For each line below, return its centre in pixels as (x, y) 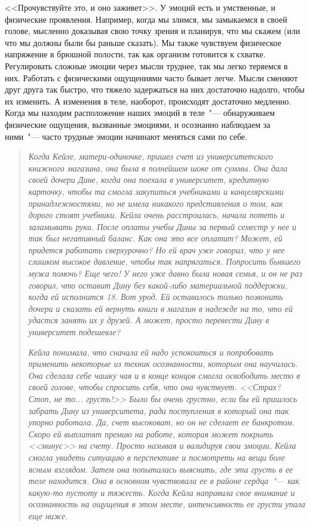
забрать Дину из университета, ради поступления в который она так (159, 410)
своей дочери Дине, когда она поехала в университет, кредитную (148, 180)
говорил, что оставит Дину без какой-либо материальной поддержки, (158, 285)
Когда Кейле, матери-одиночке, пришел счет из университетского (151, 156)
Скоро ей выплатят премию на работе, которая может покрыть (151, 433)
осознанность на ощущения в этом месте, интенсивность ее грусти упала (167, 504)
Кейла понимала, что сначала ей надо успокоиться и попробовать (151, 352)
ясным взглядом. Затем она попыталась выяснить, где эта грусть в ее (161, 469)
